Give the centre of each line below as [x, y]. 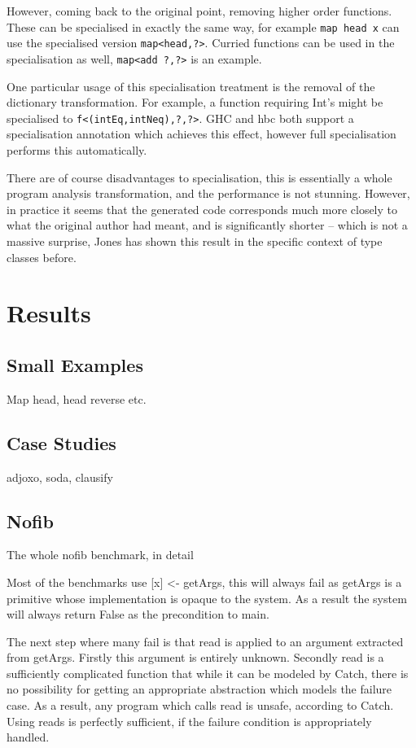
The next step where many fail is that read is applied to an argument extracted [205, 641]
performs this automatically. [77, 150]
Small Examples [75, 364]
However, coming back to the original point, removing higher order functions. [199, 11]
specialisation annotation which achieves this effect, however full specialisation [201, 134]
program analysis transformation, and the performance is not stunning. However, [208, 193]
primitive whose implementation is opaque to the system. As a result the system [207, 598]
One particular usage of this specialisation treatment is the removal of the [191, 86]
